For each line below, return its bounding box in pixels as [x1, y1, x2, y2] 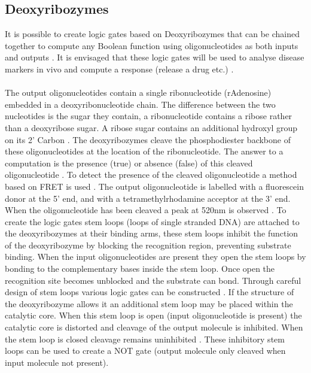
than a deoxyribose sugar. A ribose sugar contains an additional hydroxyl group [5, 121, 298, 134]
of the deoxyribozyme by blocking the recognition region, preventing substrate [5, 238, 291, 251]
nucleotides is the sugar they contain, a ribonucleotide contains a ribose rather [5, 110, 292, 122]
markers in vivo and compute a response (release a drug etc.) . [5, 62, 234, 75]
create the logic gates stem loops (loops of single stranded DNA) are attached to [5, 215, 300, 228]
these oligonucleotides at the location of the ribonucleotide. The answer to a [5, 145, 283, 157]
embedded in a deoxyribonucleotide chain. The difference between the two [5, 98, 276, 110]
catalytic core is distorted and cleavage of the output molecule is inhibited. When [5, 321, 303, 333]
